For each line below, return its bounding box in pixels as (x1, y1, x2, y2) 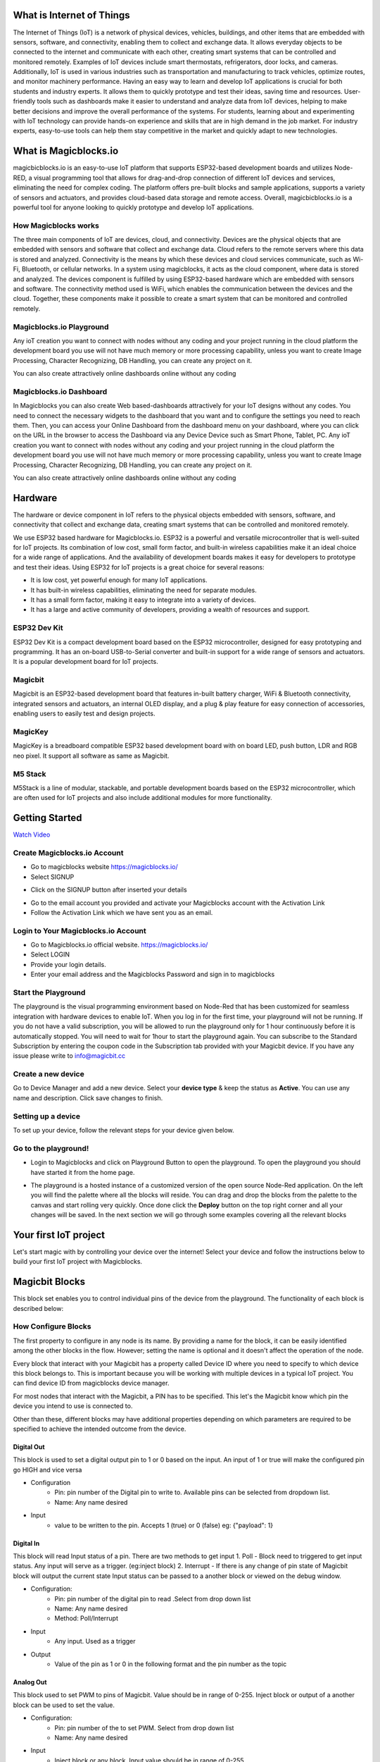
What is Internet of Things (13, 9, 130, 21)
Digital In (13, 1539, 40, 1547)
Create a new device (13, 1069, 84, 1079)
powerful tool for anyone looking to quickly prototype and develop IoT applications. (13, 203, 254, 211)
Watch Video (13, 830, 51, 839)
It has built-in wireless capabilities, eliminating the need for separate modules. (30, 586, 257, 594)
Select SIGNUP (30, 873, 75, 881)
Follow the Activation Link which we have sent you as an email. (30, 908, 213, 916)
